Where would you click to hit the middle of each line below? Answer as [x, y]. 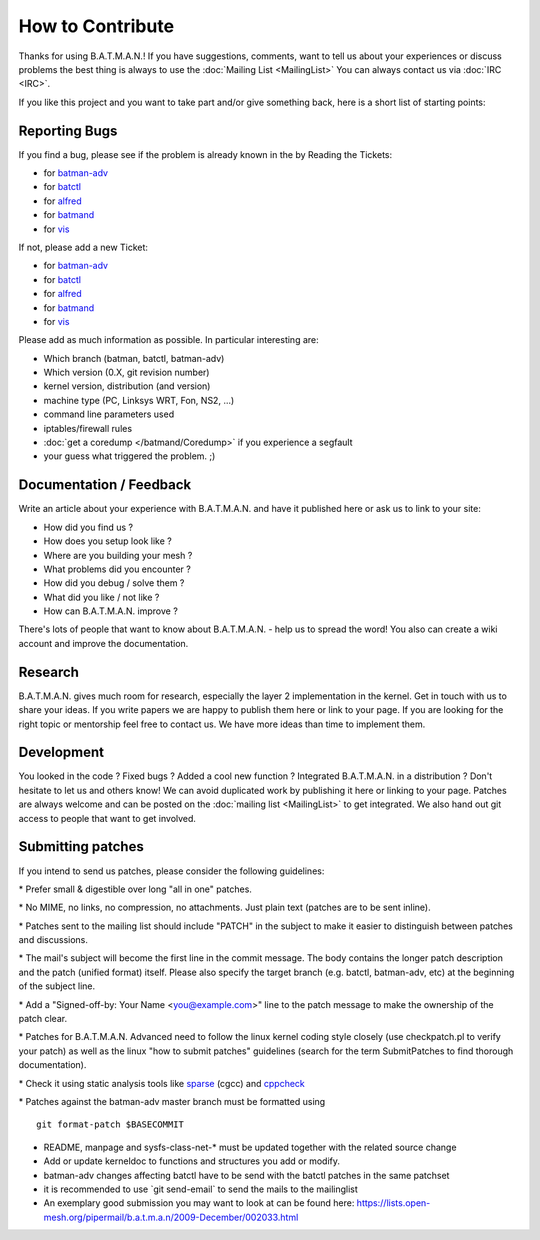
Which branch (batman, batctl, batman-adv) [134, 358]
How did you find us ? [88, 527]
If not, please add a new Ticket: [83, 247]
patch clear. [43, 1019]
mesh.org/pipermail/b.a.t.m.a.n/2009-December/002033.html [171, 1217]
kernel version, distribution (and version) [127, 386]
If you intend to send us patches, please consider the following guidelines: [171, 871]
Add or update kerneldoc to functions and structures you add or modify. [191, 1161]
